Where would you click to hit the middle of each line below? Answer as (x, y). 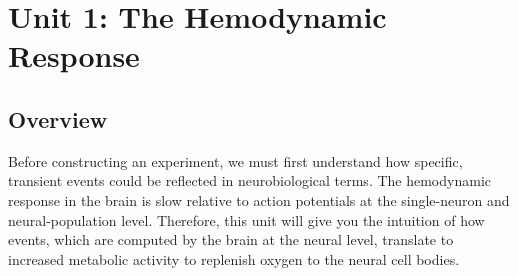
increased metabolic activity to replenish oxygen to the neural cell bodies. (234, 258)
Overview (58, 118)
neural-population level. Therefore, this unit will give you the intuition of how (246, 219)
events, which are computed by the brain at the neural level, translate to (231, 239)
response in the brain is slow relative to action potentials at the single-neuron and (259, 199)
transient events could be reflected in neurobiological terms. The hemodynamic (249, 180)
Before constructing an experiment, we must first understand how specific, (235, 160)
